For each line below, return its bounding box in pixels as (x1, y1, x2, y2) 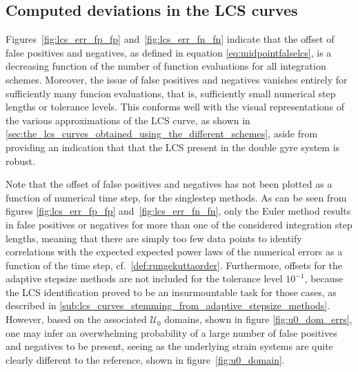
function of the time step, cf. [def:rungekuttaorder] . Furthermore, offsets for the (6, 257, 343, 272)
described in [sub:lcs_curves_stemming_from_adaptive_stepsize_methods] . (6, 298, 330, 313)
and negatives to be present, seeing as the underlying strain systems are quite (6, 339, 333, 353)
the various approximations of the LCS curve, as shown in (6, 112, 250, 127)
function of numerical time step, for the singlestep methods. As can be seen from (6, 190, 347, 204)
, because (304, 271, 344, 286)
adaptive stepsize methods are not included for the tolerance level (6, 271, 283, 286)
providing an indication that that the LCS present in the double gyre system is (6, 139, 340, 154)
